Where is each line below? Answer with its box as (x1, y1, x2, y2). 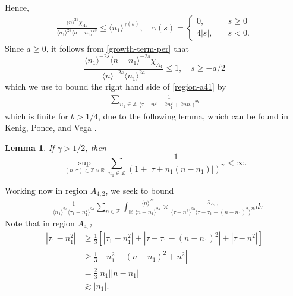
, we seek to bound (105, 184, 174, 196)
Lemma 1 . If (5, 141, 55, 153)
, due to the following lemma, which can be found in (98, 109, 289, 122)
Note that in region (5, 216, 75, 229)
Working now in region (5, 184, 88, 196)
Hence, (5, 1, 29, 13)
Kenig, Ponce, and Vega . (5, 121, 97, 134)
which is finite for (5, 109, 68, 122)
